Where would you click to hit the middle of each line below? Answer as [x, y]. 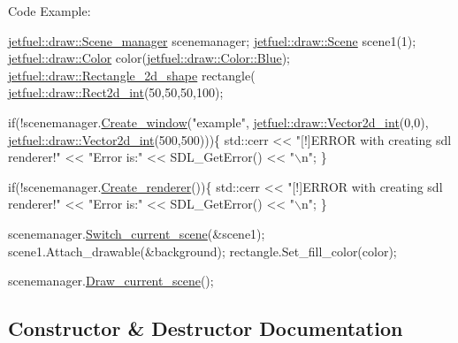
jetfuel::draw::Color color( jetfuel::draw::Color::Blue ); [149, 58]
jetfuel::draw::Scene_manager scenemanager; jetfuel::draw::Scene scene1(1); [212, 40]
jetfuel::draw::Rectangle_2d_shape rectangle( [132, 75]
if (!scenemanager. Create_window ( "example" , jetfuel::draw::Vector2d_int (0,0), [218, 122]
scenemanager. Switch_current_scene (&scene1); [137, 233]
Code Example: [50, 11]
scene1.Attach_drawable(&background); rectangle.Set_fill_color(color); [202, 251]
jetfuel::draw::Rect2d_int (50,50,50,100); [116, 92]
